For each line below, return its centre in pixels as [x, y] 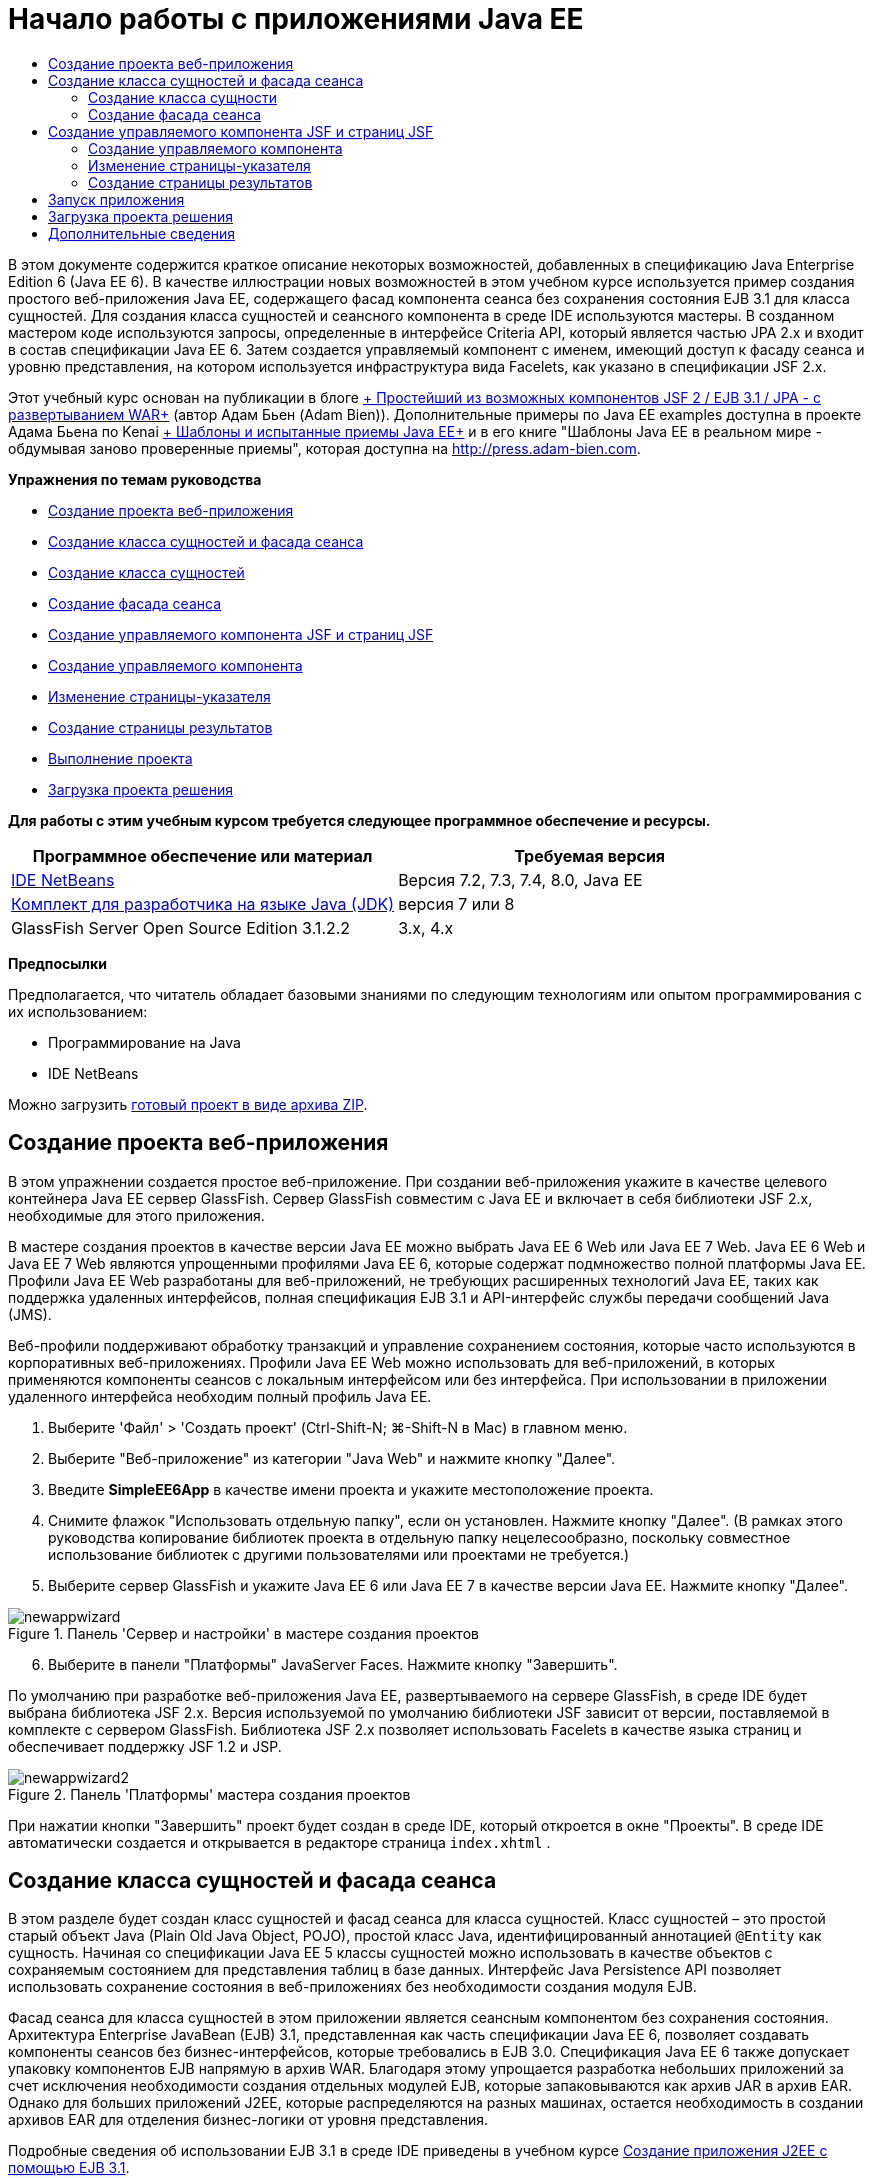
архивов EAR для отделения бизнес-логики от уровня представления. [248, 2120]
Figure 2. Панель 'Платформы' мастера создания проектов [209, 1794]
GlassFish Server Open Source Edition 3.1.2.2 [181, 927]
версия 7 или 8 [456, 903]
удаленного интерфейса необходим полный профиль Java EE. [220, 1396]
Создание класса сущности [182, 97]
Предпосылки [57, 963]
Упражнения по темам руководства [135, 479]
